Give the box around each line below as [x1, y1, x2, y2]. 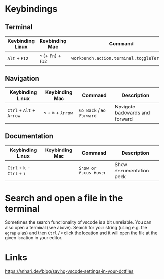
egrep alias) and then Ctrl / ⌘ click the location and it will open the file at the [5, 230, 158, 236]
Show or [79, 165, 97, 171]
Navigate [114, 103, 136, 110]
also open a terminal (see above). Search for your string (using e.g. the [5, 224, 147, 230]
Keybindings [5, 3, 58, 15]
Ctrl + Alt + [7, 107, 36, 113]
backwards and [114, 109, 150, 116]
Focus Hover [79, 170, 106, 175]
